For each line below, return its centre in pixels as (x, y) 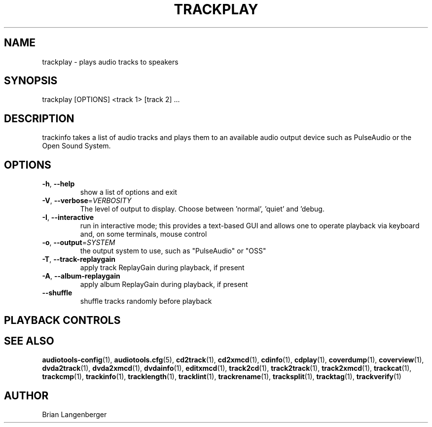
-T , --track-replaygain (79, 259)
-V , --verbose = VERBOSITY (87, 201)
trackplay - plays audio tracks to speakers (110, 62)
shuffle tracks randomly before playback (146, 301)
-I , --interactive (68, 217)
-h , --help (58, 184)
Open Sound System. (76, 146)
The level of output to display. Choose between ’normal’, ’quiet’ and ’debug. (202, 209)
